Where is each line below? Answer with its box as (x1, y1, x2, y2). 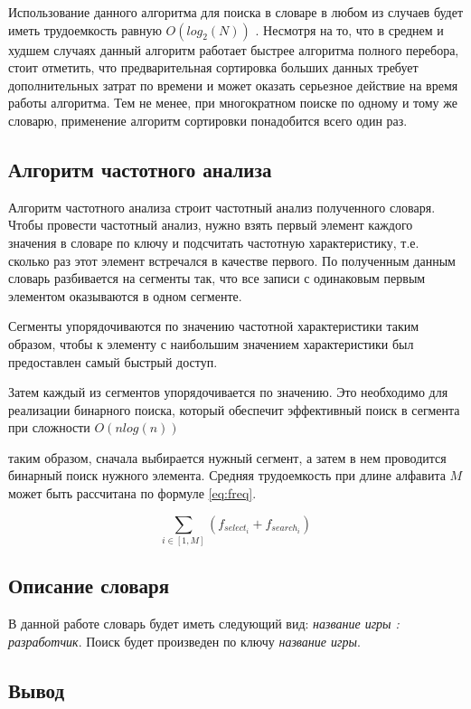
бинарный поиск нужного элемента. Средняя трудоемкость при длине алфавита (8, 466, 446, 485)
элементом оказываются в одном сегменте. (8, 286, 242, 305)
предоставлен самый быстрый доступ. (8, 352, 218, 371)
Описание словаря (8, 572, 170, 600)
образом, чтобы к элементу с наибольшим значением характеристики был (8, 334, 414, 353)
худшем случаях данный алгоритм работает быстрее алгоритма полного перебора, (8, 40, 459, 59)
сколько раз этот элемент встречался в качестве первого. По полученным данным (8, 251, 456, 269)
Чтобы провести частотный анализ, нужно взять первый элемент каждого (8, 215, 413, 234)
